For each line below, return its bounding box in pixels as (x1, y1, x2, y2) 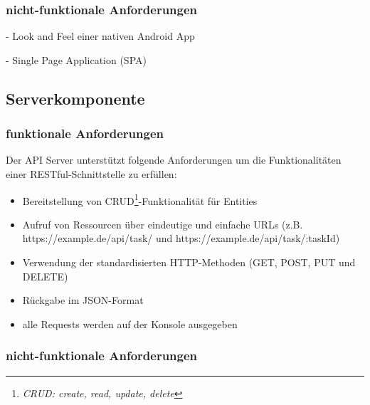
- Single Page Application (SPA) (6, 52, 147, 67)
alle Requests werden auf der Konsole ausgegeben (22, 316, 238, 331)
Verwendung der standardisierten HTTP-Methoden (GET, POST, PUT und (22, 255, 356, 270)
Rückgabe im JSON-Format (22, 293, 144, 307)
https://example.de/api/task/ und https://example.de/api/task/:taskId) (22, 231, 340, 246)
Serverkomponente (6, 87, 145, 109)
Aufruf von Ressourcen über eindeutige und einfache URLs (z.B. (22, 216, 303, 231)
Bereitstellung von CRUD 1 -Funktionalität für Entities (22, 191, 258, 208)
